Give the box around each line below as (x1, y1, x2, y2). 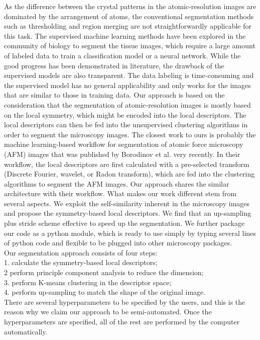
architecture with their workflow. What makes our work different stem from (4, 188, 237, 199)
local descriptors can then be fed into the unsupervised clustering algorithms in (4, 119, 248, 130)
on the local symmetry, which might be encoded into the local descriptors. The (4, 109, 246, 120)
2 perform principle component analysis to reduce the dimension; (4, 267, 204, 278)
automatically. (4, 326, 48, 336)
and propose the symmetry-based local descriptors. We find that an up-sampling (4, 208, 251, 218)
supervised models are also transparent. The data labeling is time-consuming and (4, 70, 254, 80)
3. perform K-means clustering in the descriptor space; (4, 277, 172, 287)
